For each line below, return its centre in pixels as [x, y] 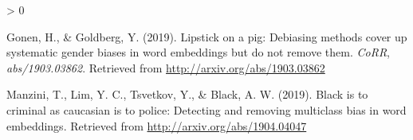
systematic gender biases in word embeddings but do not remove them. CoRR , [199, 52]
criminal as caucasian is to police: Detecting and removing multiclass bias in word [206, 109]
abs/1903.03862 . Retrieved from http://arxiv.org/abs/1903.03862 [166, 67]
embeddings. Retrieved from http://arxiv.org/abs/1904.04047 [157, 125]
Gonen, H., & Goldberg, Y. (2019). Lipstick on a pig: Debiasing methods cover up [207, 36]
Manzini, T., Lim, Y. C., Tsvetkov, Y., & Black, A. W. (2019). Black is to [187, 94]
